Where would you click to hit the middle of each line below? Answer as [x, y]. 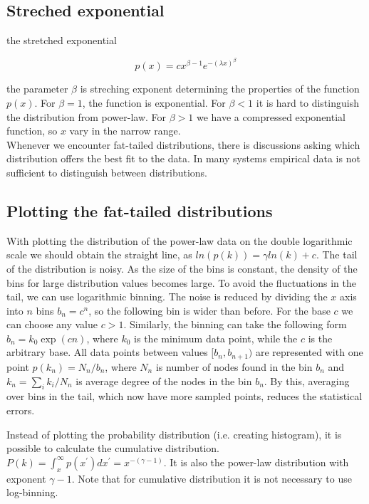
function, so [32, 131]
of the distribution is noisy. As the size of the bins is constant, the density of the [182, 268]
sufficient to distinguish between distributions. [107, 172]
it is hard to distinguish [307, 102]
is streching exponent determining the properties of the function [220, 89]
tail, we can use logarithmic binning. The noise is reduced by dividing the [167, 296]
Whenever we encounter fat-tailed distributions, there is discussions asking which [183, 144]
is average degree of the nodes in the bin [164, 380]
